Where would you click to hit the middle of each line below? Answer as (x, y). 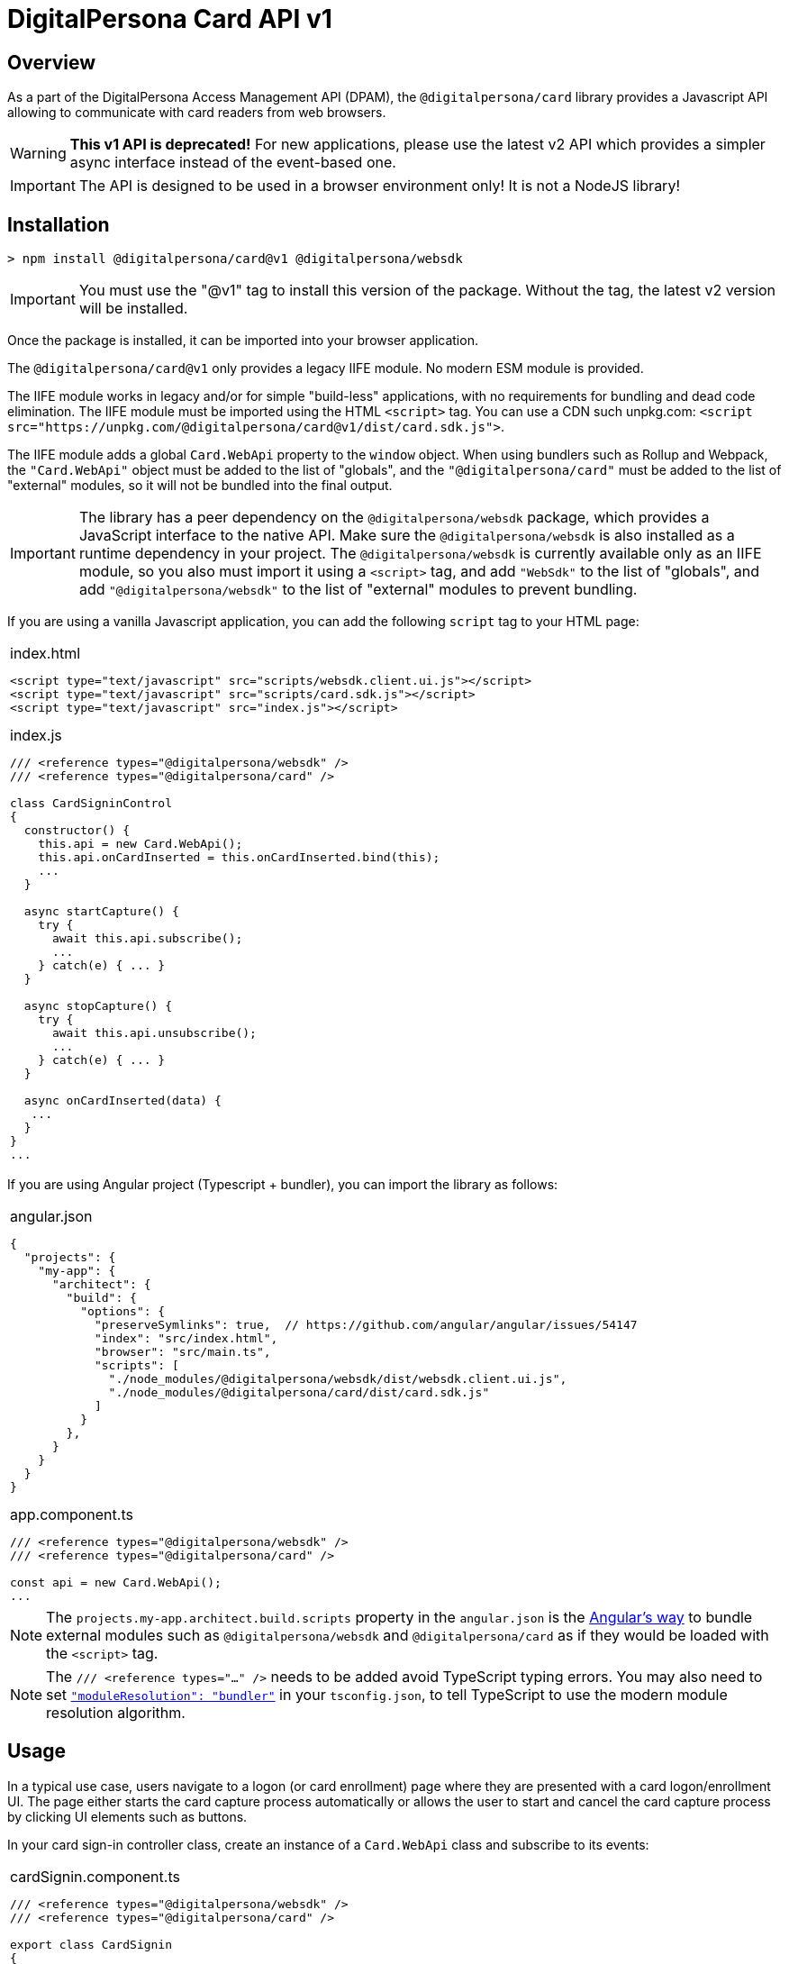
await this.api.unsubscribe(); (154, 1033)
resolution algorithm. (116, 1713)
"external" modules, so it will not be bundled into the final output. (200, 486)
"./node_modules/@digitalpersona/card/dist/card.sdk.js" (299, 1393)
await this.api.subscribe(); (147, 939)
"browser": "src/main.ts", (182, 1352)
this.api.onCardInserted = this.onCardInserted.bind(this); (239, 858)
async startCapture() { (101, 912)
